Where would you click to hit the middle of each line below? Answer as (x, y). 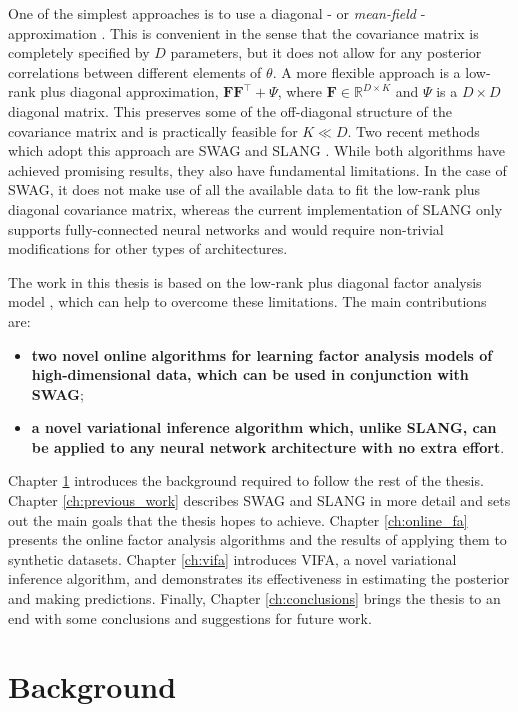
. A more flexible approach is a (366, 71)
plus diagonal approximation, (129, 91)
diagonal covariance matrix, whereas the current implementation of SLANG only (255, 208)
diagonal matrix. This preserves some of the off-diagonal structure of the (230, 110)
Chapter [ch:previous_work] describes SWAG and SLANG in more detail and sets (259, 500)
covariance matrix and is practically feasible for (153, 130)
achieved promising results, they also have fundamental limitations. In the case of (257, 169)
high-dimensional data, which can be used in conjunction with (250, 374)
